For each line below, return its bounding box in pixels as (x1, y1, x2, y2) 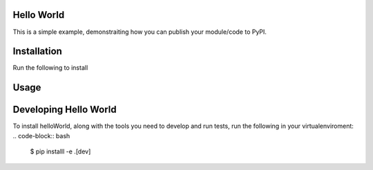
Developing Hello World (12, 104, 117, 115)
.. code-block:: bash (12, 131, 70, 140)
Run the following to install (12, 64, 88, 72)
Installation (12, 46, 62, 57)
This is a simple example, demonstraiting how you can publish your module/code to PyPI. (12, 28, 267, 36)
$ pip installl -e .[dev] (30, 147, 91, 155)
